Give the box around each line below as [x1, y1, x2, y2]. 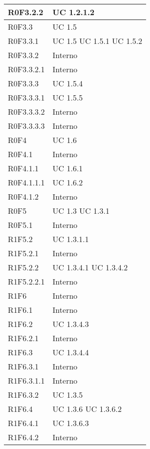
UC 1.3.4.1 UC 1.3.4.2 [52, 262, 128, 273]
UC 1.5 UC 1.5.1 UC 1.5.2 [52, 35, 143, 46]
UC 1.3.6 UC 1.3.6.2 [52, 403, 122, 414]
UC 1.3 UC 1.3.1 [52, 205, 110, 216]
